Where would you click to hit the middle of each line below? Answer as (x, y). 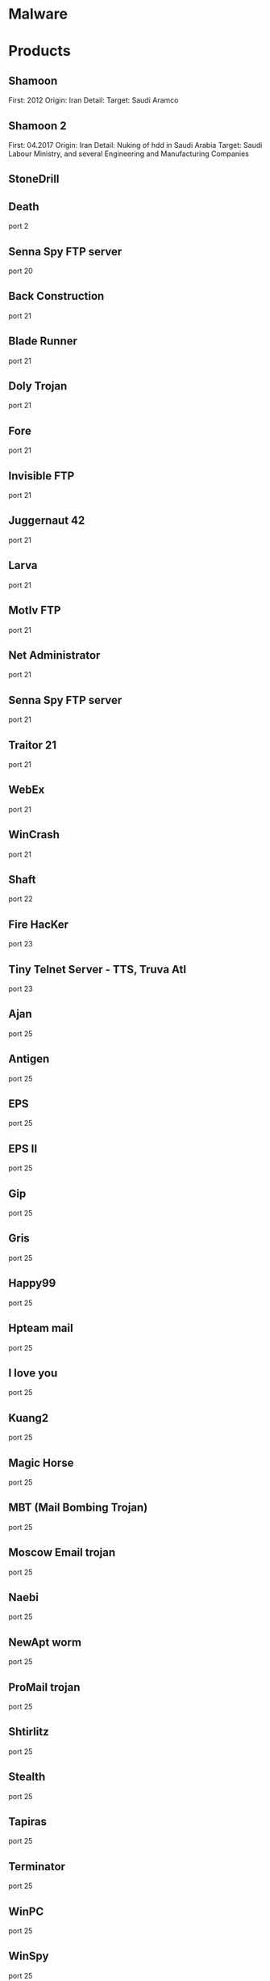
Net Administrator (54, 655)
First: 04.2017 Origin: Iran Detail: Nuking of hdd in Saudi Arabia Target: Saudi (135, 145)
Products (39, 51)
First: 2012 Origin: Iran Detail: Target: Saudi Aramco (93, 100)
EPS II (23, 1149)
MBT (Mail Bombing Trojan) (78, 1508)
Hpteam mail (41, 1328)
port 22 (21, 899)
